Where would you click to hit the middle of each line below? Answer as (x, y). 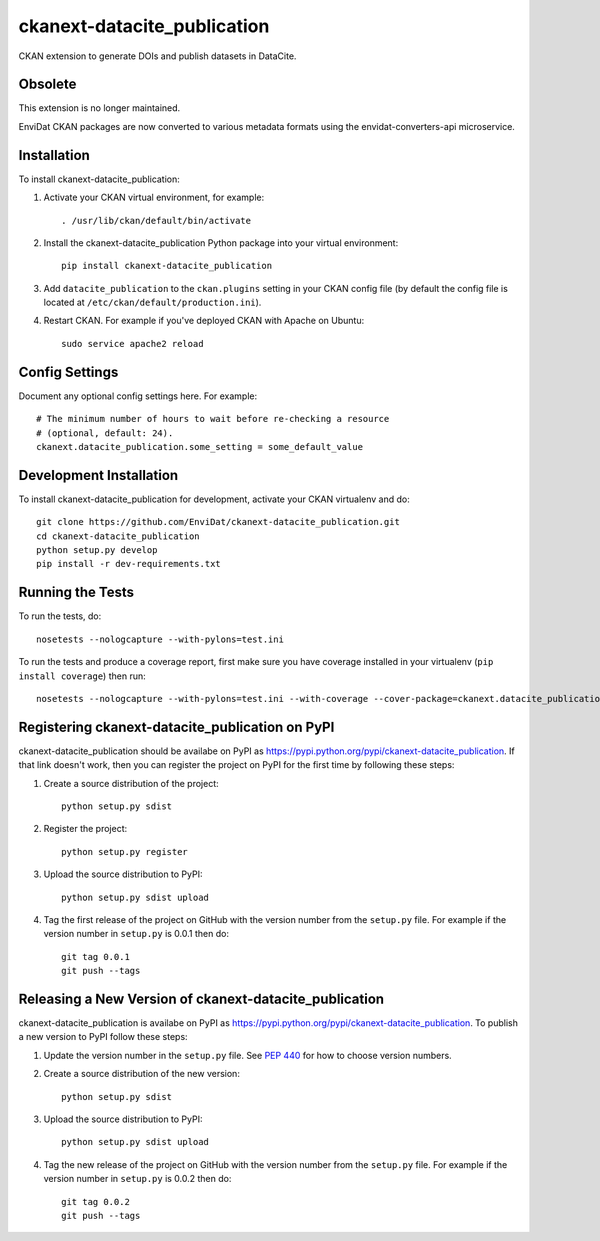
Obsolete (47, 84)
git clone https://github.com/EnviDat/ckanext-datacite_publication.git (218, 522)
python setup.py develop (97, 550)
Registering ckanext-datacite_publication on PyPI (176, 726)
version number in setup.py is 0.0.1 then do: (136, 934)
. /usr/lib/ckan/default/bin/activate (156, 220)
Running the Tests (76, 592)
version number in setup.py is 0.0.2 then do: (137, 1179)
